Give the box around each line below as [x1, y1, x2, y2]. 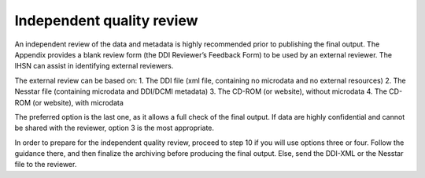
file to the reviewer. [14, 160, 77, 169]
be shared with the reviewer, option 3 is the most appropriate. [14, 123, 215, 133]
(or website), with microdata [32, 98, 124, 107]
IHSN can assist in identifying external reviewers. [14, 61, 174, 71]
